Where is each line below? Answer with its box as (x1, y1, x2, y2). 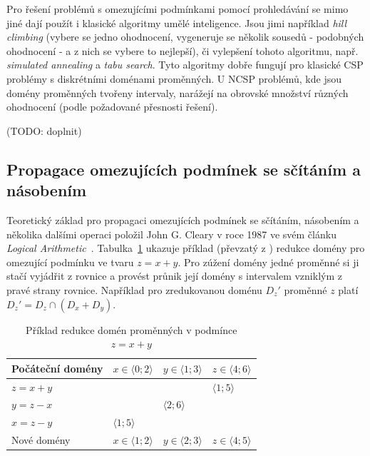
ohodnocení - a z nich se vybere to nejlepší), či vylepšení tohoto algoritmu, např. (6, 43, 359, 58)
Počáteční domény (11, 360, 103, 375)
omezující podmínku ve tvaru (6, 254, 134, 269)
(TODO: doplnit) (6, 123, 82, 138)
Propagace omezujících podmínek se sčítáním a (6, 158, 361, 180)
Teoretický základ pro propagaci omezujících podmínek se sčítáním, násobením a (6, 212, 359, 227)
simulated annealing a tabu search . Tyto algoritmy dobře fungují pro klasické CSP (6, 57, 364, 72)
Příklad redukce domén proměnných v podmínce (26, 322, 237, 337)
